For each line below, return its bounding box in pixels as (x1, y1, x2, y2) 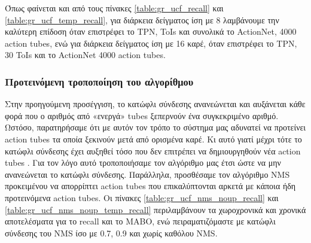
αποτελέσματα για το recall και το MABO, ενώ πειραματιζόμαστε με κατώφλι (5, 215, 276, 227)
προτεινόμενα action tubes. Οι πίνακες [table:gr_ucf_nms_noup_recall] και (5, 191, 279, 203)
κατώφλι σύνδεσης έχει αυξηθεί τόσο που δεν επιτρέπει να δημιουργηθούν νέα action (5, 144, 301, 157)
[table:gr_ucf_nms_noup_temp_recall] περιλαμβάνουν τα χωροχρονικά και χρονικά (5, 203, 306, 215)
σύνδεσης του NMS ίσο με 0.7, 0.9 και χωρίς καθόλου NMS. (5, 226, 218, 239)
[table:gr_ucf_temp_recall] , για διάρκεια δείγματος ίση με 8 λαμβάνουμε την (5, 13, 279, 26)
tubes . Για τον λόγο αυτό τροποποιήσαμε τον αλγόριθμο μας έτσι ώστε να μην (5, 156, 281, 169)
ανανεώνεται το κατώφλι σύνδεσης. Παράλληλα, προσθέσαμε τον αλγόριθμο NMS (5, 168, 290, 180)
